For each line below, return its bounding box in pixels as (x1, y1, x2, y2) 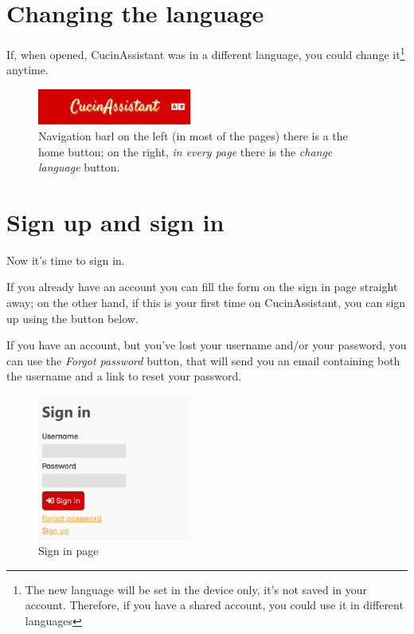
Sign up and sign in (6, 205, 225, 238)
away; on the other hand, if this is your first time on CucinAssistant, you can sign (6, 294, 406, 310)
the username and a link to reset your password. (6, 368, 242, 384)
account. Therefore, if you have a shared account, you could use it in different (25, 597, 404, 613)
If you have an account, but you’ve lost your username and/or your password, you (6, 337, 407, 353)
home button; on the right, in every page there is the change (38, 143, 333, 159)
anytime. (6, 61, 49, 78)
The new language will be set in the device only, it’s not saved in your (25, 581, 367, 597)
